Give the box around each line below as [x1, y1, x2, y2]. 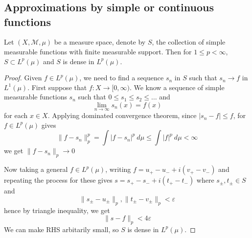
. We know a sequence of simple [129, 82, 225, 92]
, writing [105, 164, 131, 174]
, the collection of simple [152, 37, 226, 47]
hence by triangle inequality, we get [4, 205, 110, 215]
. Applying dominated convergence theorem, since [47, 110, 197, 120]
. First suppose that [27, 82, 87, 92]
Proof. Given [4, 72, 42, 83]
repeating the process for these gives [4, 175, 113, 185]
